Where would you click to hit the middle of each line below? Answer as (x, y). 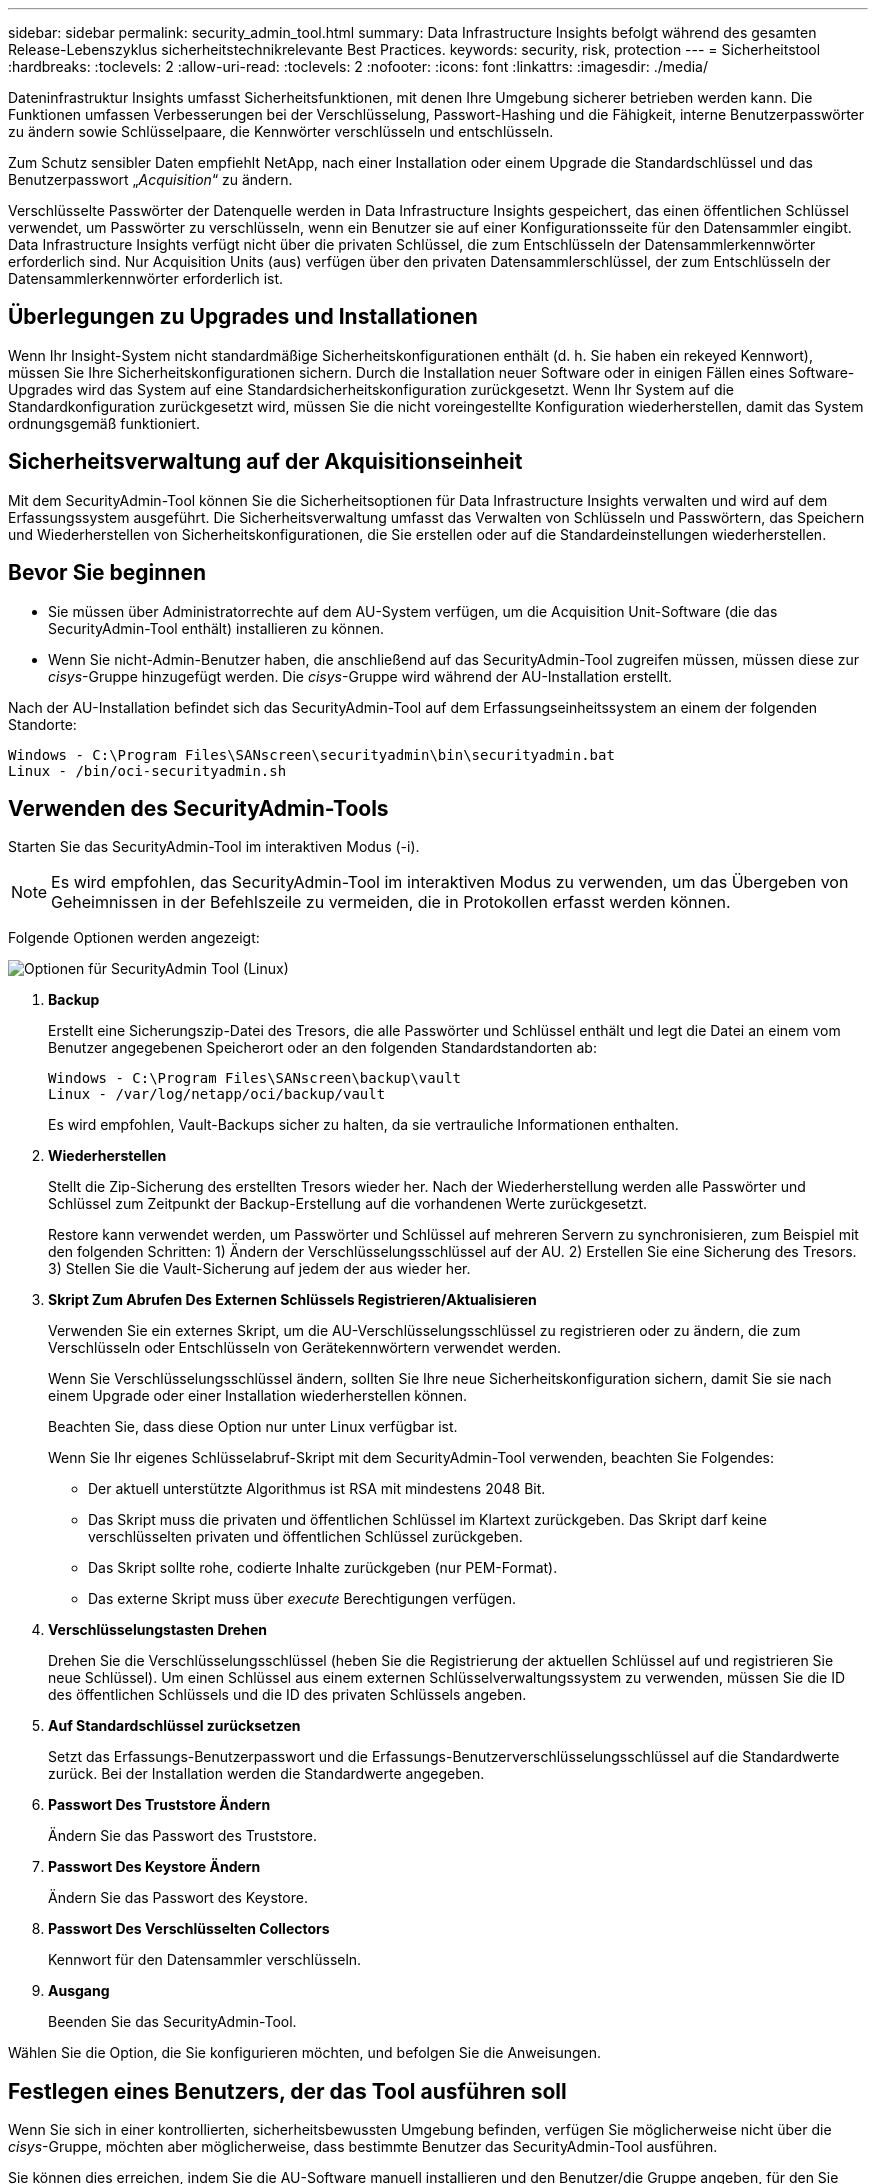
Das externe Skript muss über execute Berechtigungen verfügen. (302, 1599)
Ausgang (79, 1991)
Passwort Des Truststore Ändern (159, 1805)
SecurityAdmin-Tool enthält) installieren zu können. (216, 628)
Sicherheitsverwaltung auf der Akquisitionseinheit (265, 462)
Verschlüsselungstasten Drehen (157, 1630)
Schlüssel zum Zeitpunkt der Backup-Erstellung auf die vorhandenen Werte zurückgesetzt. (348, 1204)
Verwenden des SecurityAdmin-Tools (198, 808)
